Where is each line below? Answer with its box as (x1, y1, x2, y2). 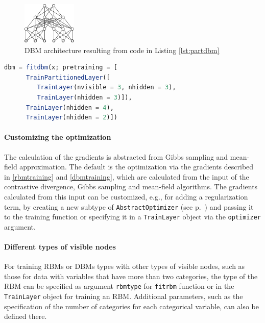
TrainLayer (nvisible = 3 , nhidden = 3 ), (37, 84, 176, 91)
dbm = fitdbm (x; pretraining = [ (4, 64, 117, 71)
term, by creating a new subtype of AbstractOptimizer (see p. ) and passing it (4, 201, 254, 212)
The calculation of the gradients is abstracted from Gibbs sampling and (4, 151, 228, 162)
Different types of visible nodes (4, 241, 116, 252)
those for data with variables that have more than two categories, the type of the (4, 270, 258, 281)
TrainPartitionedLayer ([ (26, 73, 110, 81)
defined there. (4, 311, 47, 321)
